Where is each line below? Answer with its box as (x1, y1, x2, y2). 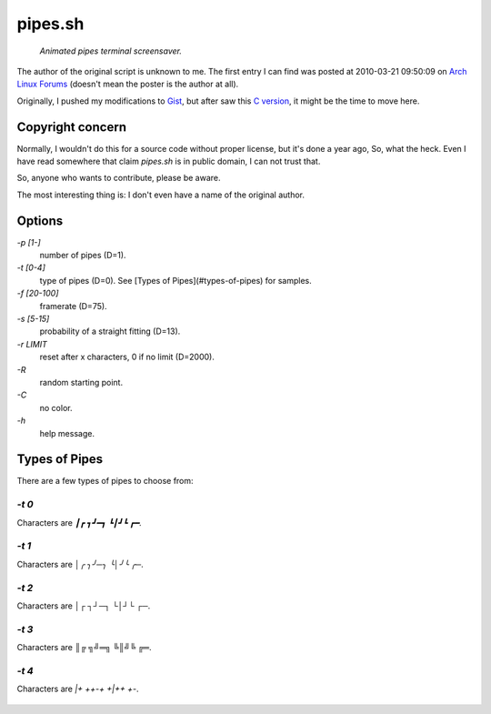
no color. (39, 402, 73, 413)
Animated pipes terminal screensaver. (39, 45, 182, 56)
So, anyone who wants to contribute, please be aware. (16, 173, 222, 184)
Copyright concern (16, 119, 127, 135)
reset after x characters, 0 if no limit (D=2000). (39, 351, 215, 363)
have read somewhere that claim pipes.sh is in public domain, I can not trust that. (16, 156, 321, 167)
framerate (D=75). (39, 300, 108, 311)
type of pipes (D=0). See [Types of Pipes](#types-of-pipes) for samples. (39, 275, 313, 286)
